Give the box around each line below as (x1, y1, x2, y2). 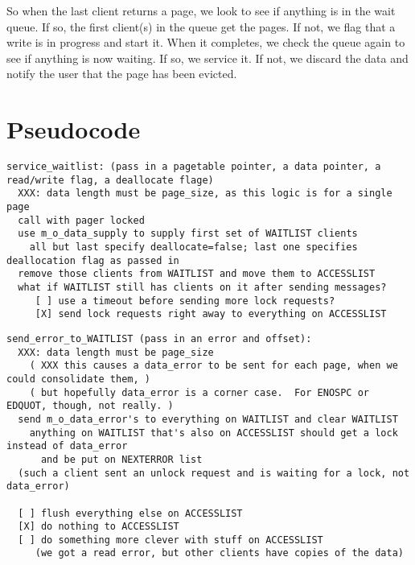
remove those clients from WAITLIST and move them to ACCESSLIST (18, 268, 376, 280)
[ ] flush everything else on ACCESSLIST (18, 507, 243, 519)
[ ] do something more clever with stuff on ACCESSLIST (18, 534, 323, 546)
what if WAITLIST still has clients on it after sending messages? (18, 282, 387, 293)
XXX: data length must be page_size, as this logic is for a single (18, 188, 392, 200)
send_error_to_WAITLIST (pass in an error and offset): (6, 332, 312, 344)
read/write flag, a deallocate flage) (6, 174, 214, 186)
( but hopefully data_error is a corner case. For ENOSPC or (29, 386, 370, 398)
